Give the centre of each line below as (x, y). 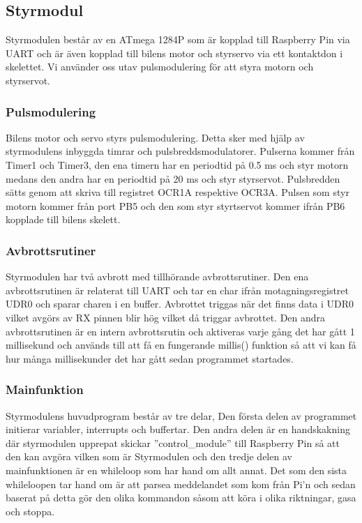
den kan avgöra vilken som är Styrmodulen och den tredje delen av (149, 456)
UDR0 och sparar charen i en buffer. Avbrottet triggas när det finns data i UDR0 (180, 304)
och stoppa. (30, 511)
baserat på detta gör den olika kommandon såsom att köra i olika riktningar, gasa (181, 498)
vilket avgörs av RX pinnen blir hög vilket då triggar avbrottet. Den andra (166, 317)
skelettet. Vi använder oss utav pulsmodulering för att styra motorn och (160, 67)
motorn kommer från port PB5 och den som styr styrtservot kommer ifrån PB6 (175, 205)
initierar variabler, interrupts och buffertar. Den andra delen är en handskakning (178, 429)
